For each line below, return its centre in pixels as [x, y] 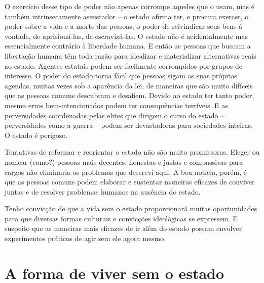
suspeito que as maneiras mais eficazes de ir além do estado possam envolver [123, 228]
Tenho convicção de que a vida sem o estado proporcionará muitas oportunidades [131, 208]
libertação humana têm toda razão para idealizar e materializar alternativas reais [130, 55]
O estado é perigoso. [36, 135]
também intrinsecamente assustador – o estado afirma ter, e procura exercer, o [127, 16]
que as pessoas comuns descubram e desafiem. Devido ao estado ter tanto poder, [129, 95]
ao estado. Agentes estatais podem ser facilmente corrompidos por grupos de [123, 65]
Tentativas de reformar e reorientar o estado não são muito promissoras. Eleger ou [132, 152]
